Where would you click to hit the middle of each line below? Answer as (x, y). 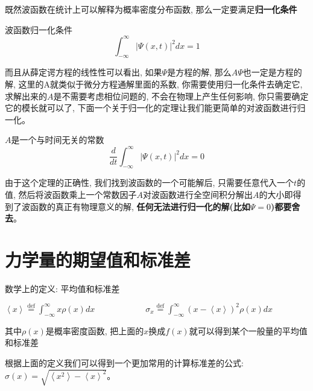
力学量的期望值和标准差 (98, 259)
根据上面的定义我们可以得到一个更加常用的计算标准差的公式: (124, 362)
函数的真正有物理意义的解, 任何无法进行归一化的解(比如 (140, 206)
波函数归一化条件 (39, 29)
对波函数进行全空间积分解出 (198, 194)
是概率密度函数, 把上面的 (95, 330)
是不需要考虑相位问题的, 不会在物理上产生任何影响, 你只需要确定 (181, 96)
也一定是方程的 (272, 72)
